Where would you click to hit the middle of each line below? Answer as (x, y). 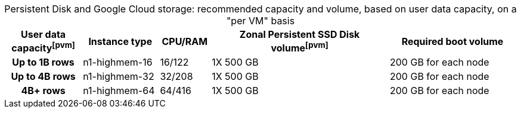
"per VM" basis (260, 21)
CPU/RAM (185, 41)
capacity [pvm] (43, 47)
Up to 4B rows (43, 77)
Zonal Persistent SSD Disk (300, 34)
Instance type (120, 41)
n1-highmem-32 (119, 77)
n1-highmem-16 (118, 62)
